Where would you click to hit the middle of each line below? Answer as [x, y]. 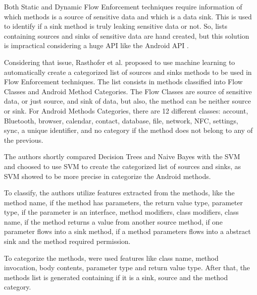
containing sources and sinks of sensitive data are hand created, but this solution [127, 35]
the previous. [24, 140]
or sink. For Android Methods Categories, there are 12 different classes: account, [126, 110]
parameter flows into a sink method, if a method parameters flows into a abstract [128, 231]
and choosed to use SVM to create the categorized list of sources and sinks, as [123, 166]
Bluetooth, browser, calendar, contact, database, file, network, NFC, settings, [121, 120]
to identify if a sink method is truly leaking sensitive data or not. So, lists [116, 26]
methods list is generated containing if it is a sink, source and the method [116, 277]
